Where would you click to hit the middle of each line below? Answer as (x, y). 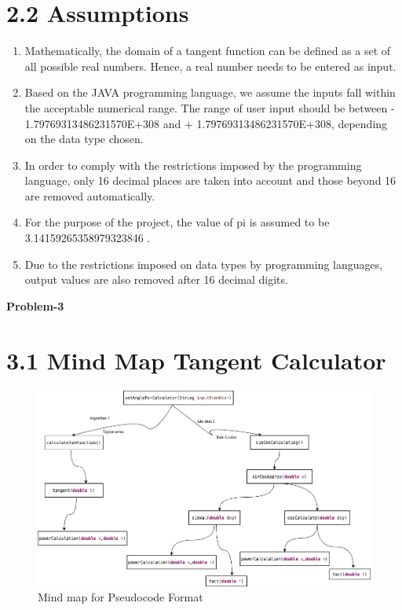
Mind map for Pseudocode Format (121, 597)
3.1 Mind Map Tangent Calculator (196, 360)
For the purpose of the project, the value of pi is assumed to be (177, 222)
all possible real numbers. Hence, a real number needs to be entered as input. (210, 66)
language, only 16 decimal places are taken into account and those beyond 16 (210, 180)
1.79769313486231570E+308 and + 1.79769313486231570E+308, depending (206, 123)
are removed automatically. (90, 195)
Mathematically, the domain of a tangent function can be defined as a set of (208, 51)
